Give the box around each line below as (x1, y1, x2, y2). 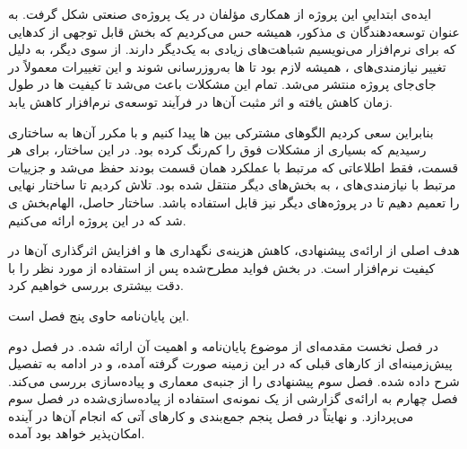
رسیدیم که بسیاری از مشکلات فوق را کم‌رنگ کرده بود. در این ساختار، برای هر (8, 140, 427, 159)
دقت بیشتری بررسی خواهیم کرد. (8, 276, 184, 295)
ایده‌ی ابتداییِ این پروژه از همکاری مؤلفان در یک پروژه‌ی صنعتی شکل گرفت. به (8, 4, 432, 22)
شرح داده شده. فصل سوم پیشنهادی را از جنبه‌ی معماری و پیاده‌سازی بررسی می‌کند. (8, 371, 460, 390)
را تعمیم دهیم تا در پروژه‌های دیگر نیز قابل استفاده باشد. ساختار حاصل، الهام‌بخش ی (8, 192, 460, 211)
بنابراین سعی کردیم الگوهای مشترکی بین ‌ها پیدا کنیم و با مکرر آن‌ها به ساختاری (8, 122, 434, 141)
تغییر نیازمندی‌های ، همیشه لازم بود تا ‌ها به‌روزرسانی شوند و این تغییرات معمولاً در (8, 57, 446, 75)
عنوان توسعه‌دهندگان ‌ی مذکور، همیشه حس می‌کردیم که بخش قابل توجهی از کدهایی (8, 22, 460, 40)
